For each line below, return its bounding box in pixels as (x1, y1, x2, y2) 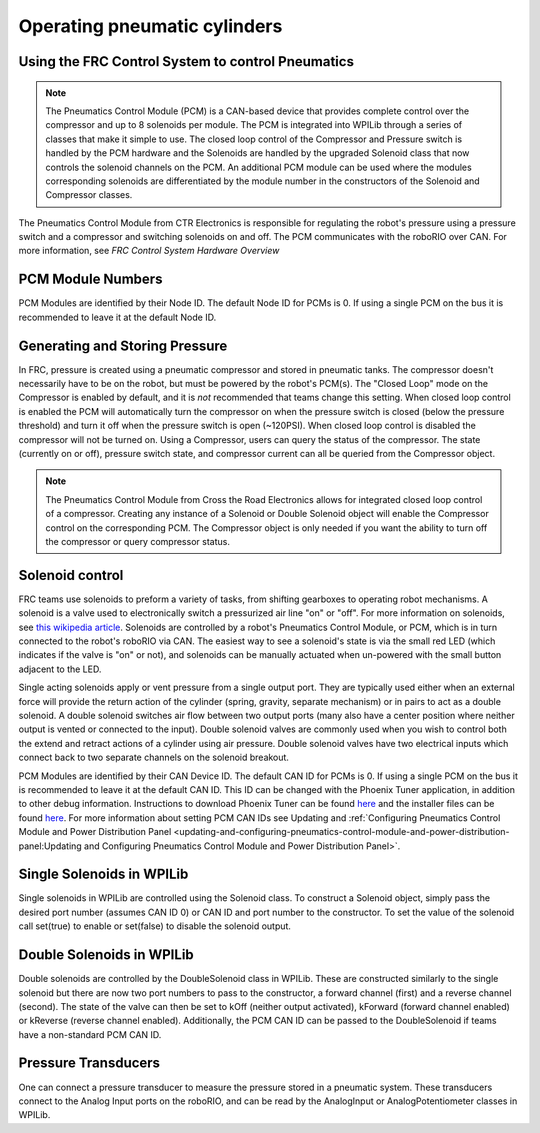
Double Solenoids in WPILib (18, 946, 194, 964)
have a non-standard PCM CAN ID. (18, 1028, 162, 1040)
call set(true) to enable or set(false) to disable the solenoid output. (18, 920, 292, 932)
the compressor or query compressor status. (45, 535, 230, 547)
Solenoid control (18, 566, 124, 584)
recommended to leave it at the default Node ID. (18, 311, 217, 323)
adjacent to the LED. (18, 663, 102, 675)
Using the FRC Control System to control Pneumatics (18, 53, 355, 70)
